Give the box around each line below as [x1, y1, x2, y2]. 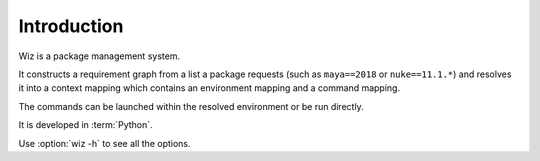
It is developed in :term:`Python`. [18, 119, 154, 131]
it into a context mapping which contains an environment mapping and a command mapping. [18, 82, 400, 94]
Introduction [18, 15, 124, 37]
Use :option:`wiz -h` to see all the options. [18, 137, 191, 149]
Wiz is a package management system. [18, 50, 180, 62]
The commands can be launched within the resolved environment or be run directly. [18, 100, 364, 112]
